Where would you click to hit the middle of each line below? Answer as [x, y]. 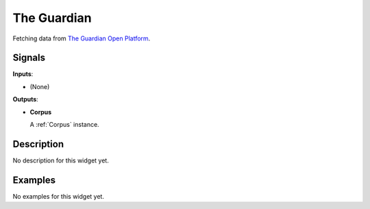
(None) [40, 86]
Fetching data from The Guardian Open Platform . [82, 38]
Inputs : [23, 74]
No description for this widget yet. [61, 160]
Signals [29, 58]
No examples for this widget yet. [58, 196]
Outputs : [26, 99]
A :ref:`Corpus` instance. [64, 125]
